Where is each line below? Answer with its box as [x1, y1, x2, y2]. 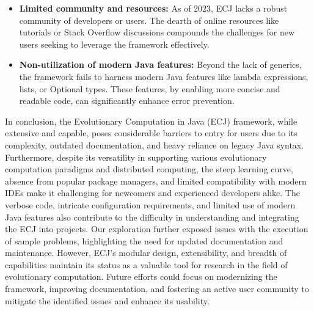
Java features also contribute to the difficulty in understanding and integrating [5, 210, 299, 223]
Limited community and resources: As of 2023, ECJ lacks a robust [19, 2, 288, 14]
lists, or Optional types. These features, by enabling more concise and [19, 82, 280, 95]
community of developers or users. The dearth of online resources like [19, 13, 279, 26]
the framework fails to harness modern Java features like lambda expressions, [19, 70, 309, 82]
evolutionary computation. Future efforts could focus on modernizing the [5, 270, 277, 283]
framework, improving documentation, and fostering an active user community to [5, 282, 309, 295]
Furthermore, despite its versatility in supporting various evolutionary [5, 150, 267, 163]
